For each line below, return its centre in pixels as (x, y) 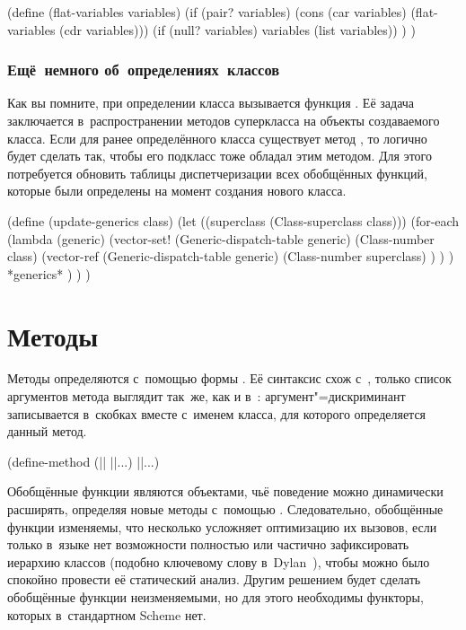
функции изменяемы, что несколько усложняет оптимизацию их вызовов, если (222, 526)
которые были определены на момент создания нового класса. (177, 191)
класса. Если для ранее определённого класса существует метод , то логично (217, 138)
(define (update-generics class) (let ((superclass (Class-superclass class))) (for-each (233, 220)
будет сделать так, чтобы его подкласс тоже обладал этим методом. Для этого (220, 156)
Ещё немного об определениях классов (143, 70)
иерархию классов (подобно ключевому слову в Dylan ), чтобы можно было (219, 561)
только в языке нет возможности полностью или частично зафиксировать (208, 544)
